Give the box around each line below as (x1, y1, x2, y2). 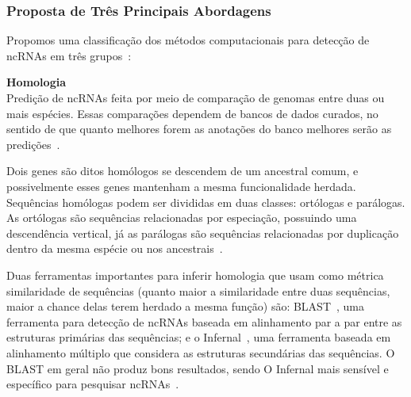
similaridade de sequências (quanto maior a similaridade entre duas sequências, (6, 282, 390, 299)
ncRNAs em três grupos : (6, 47, 132, 63)
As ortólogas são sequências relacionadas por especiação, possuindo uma (6, 209, 357, 226)
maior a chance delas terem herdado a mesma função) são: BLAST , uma (6, 298, 365, 315)
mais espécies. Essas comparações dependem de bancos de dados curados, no (6, 105, 378, 121)
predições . (6, 136, 60, 152)
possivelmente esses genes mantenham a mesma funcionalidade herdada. (6, 178, 356, 194)
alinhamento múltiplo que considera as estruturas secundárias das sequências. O (6, 344, 395, 361)
